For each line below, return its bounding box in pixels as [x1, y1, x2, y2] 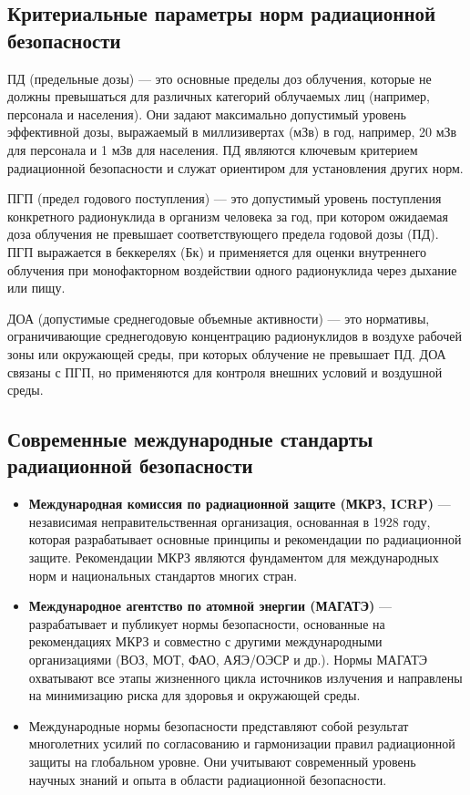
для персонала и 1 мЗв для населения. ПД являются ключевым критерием [7, 139, 418, 159]
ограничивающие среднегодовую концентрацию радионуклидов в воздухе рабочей [7, 326, 462, 346]
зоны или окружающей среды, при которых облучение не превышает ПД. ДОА [7, 344, 446, 363]
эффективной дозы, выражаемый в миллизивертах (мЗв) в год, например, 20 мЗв [7, 122, 457, 141]
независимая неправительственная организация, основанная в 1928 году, [28, 511, 431, 531]
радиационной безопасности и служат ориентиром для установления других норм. [7, 158, 464, 177]
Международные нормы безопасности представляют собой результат [28, 716, 409, 735]
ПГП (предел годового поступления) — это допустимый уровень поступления [7, 189, 442, 208]
